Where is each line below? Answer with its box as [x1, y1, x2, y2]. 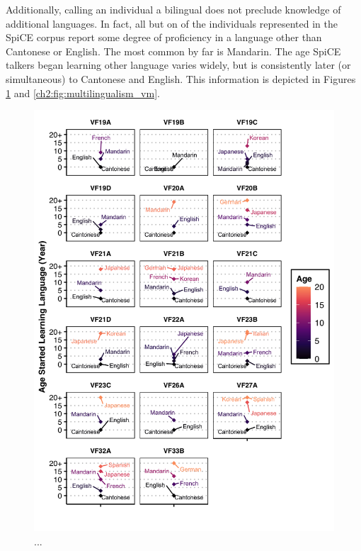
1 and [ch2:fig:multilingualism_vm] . [6, 85, 160, 100]
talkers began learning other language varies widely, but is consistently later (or [6, 57, 351, 72]
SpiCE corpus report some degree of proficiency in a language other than [6, 30, 322, 45]
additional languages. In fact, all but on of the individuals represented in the [6, 16, 338, 30]
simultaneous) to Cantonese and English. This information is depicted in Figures [6, 71, 356, 86]
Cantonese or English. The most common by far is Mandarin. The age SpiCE [6, 43, 341, 58]
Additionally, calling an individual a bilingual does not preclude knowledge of [6, 2, 341, 16]
